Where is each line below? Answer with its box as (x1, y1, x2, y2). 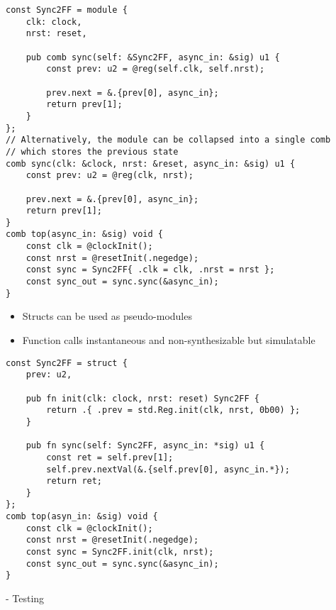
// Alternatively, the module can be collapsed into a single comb (6, 135, 331, 145)
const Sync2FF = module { (6, 5, 128, 15)
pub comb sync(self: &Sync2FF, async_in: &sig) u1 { (26, 52, 280, 62)
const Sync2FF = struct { (6, 357, 128, 368)
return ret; (46, 476, 103, 487)
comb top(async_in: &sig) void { (6, 229, 163, 240)
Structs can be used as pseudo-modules (22, 309, 192, 323)
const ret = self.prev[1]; (46, 452, 174, 462)
